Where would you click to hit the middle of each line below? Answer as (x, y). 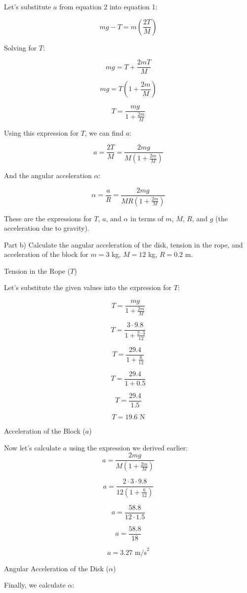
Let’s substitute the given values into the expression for (88, 287)
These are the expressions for (48, 218)
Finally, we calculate (35, 585)
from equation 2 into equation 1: (108, 6)
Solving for (21, 47)
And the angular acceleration (48, 175)
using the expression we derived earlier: (128, 447)
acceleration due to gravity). (47, 228)
